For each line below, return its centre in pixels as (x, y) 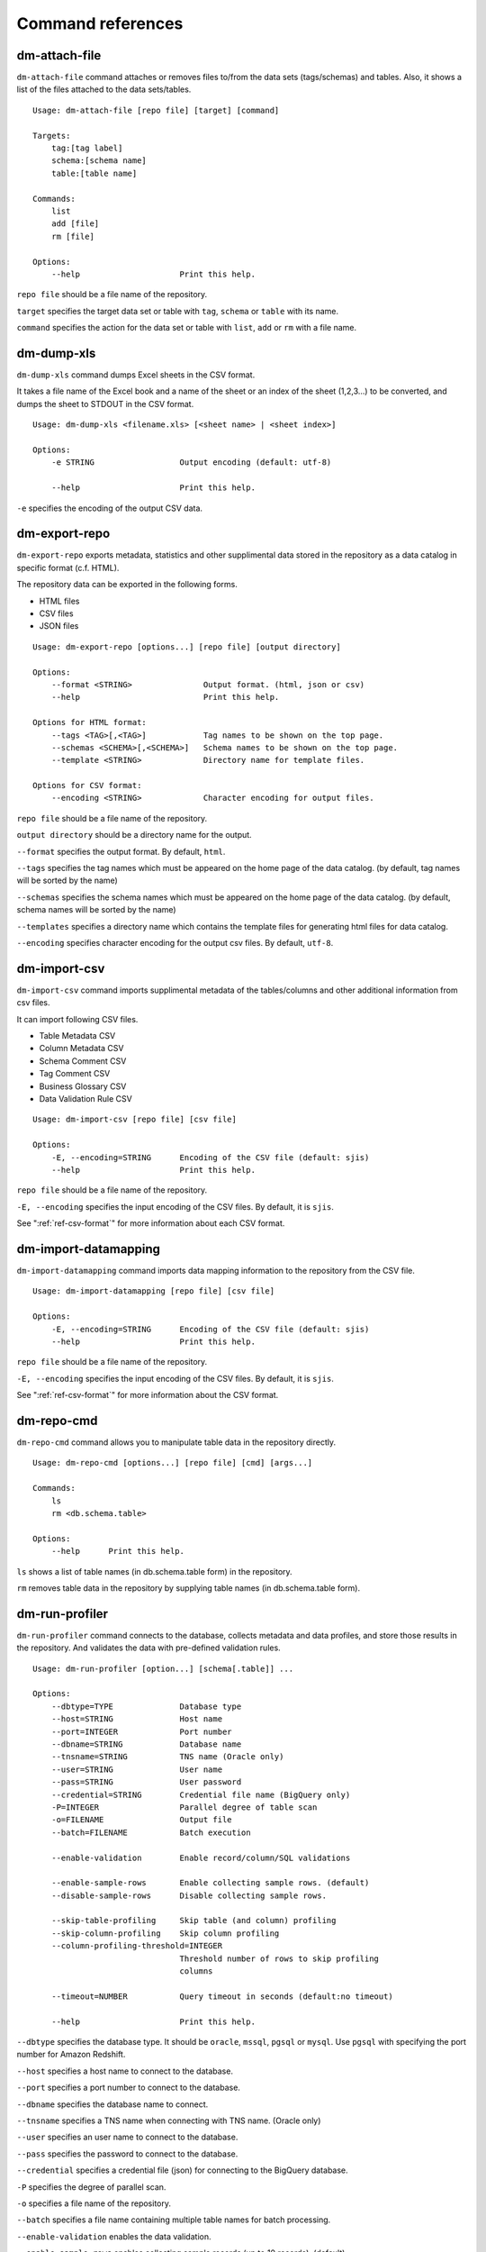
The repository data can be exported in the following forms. (127, 585)
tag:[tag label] (87, 148)
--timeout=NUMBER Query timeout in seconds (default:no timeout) (222, 1996)
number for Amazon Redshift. (71, 2055)
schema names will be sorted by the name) (96, 910)
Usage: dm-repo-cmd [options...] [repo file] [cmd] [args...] (173, 1463)
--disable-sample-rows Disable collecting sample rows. (189, 1895)
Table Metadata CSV (77, 1036)
